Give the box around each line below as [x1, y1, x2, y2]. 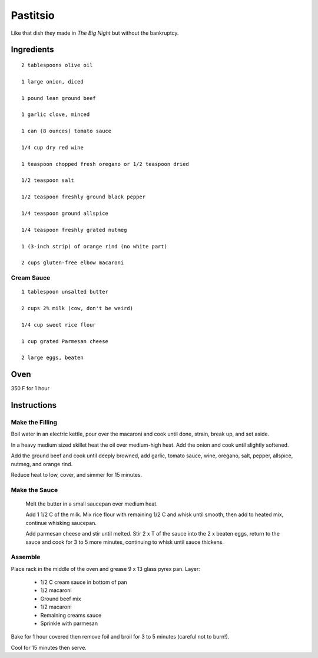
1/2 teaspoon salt [21, 177, 75, 184]
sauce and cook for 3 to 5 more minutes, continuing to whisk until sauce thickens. [25, 539, 224, 546]
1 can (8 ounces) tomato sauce [21, 128, 112, 135]
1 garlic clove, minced [21, 111, 90, 118]
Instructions [11, 400, 57, 410]
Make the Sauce [11, 486, 58, 494]
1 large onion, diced [21, 78, 84, 85]
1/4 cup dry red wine [21, 144, 84, 151]
